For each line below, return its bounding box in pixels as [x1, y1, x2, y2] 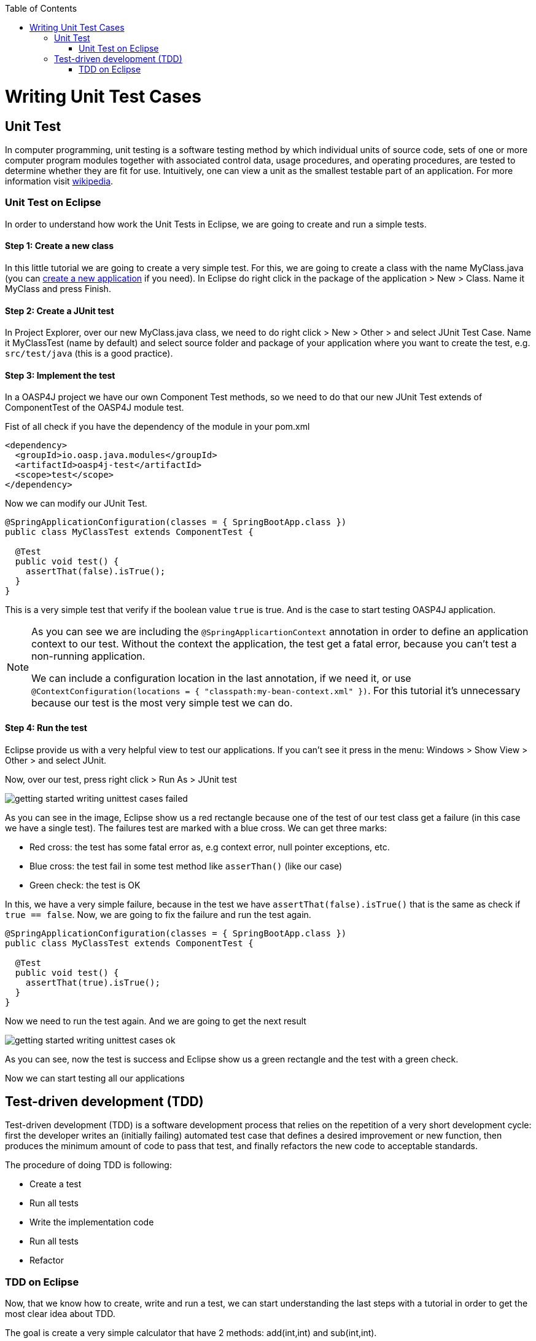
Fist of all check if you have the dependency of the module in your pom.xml [5, 421, 310, 432]
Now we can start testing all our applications [5, 1072, 185, 1083]
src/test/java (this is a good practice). [5, 348, 173, 359]
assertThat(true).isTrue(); [25, 977, 160, 987]
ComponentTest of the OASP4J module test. [5, 402, 184, 413]
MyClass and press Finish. [5, 283, 111, 294]
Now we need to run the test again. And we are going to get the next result [5, 1015, 306, 1026]
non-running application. [31, 650, 146, 663]
